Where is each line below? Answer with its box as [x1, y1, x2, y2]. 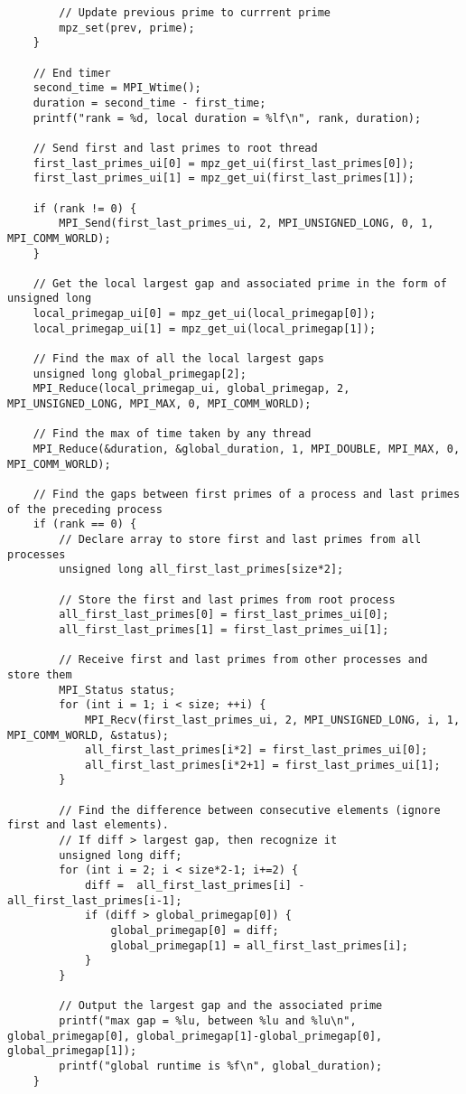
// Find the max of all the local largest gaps [33, 352, 324, 366]
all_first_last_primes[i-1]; [7, 893, 182, 907]
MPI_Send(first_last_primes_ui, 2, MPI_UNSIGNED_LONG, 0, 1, [59, 217, 434, 230]
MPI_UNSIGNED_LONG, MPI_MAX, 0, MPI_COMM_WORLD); [7, 397, 312, 411]
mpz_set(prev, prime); [59, 21, 195, 34]
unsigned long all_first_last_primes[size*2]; [59, 563, 344, 576]
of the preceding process [7, 502, 163, 516]
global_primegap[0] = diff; [110, 924, 279, 938]
